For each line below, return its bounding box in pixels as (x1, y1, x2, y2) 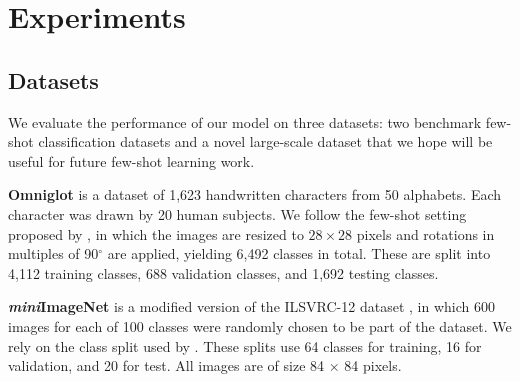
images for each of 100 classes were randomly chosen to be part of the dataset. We (8, 315, 512, 336)
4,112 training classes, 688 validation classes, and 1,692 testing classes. (8, 262, 439, 283)
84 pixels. (344, 355, 402, 376)
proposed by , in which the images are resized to (8, 223, 304, 244)
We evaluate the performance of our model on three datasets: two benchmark (8, 111, 482, 132)
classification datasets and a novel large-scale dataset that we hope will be (38, 131, 493, 152)
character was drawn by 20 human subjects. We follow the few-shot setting (8, 203, 467, 224)
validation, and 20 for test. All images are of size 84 (8, 355, 325, 376)
